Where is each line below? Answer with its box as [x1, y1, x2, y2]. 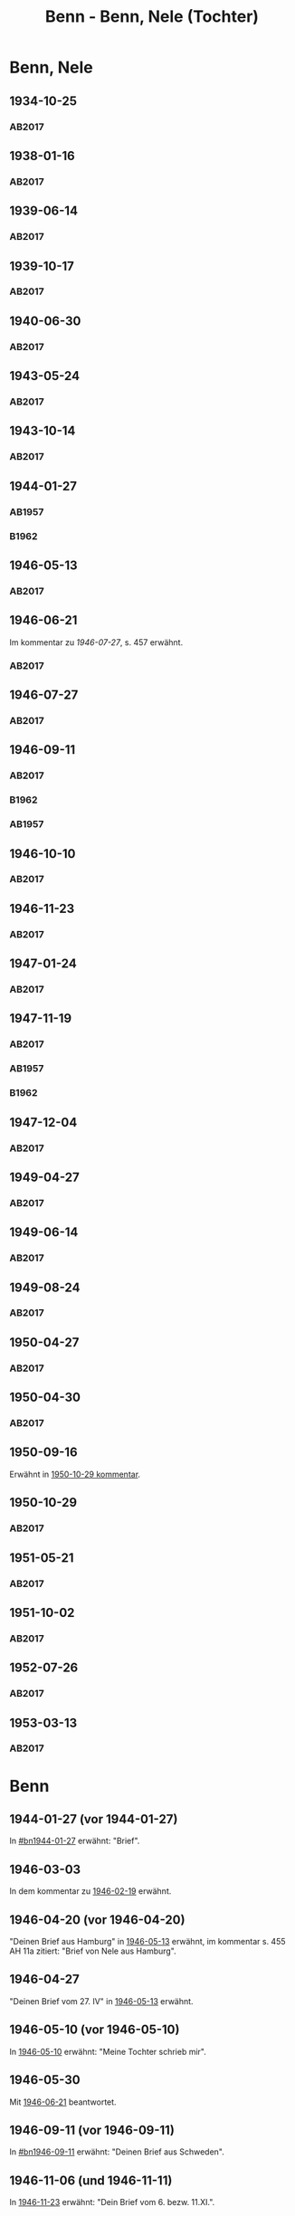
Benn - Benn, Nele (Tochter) [44, 6, 260, 27]
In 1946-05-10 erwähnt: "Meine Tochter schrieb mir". [9, 2046, 206, 2057]
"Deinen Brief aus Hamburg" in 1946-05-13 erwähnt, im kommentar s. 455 [9, 1936, 287, 1947]
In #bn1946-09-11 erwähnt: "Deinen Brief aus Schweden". [9, 2146, 224, 2157]
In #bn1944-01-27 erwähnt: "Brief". [9, 1835, 140, 1847]
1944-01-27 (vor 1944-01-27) [9, 1812, 178, 1827]
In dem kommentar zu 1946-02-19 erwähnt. [9, 1886, 172, 1897]
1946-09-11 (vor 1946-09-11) [9, 2122, 175, 2137]
